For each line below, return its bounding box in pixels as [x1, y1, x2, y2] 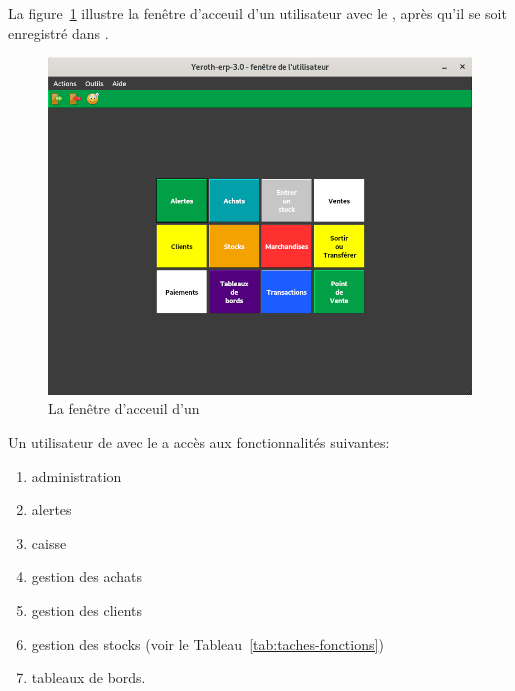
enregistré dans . [8, 22, 109, 43]
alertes [31, 499, 72, 520]
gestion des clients [31, 599, 143, 620]
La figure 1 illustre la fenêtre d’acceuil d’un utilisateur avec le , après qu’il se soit [8, 3, 507, 23]
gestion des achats [31, 566, 143, 587]
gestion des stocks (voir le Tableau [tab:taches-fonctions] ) [31, 633, 384, 654]
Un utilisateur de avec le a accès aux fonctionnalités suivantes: [8, 431, 390, 452]
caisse [31, 532, 67, 553]
